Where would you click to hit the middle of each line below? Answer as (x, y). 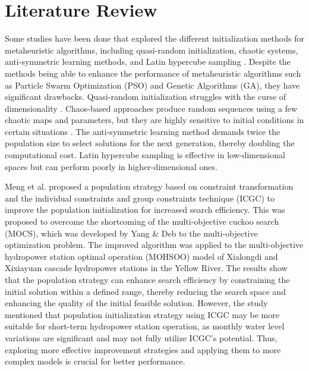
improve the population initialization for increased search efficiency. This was (145, 210)
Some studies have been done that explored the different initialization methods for (154, 38)
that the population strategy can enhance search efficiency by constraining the (147, 279)
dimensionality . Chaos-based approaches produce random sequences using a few (151, 108)
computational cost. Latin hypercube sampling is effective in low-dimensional (145, 155)
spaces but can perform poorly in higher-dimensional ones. (111, 166)
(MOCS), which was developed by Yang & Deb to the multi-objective (131, 233)
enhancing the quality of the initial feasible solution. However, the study (136, 303)
